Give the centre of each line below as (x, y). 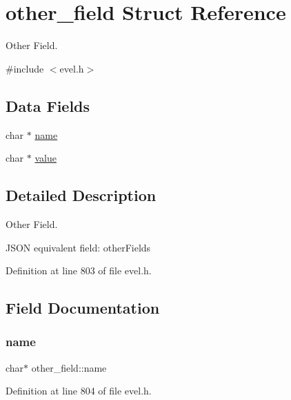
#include (25, 68)
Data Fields (48, 105)
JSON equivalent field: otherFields (78, 247)
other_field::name (69, 367)
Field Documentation (83, 308)
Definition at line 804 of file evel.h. (79, 391)
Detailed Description (81, 195)
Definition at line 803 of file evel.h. (79, 270)
